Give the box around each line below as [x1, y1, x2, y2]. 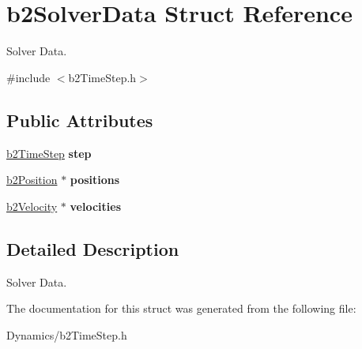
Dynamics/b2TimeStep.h [6, 326, 127, 343]
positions [70, 171, 120, 188]
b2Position [6, 171, 58, 188]
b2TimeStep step [6, 144, 92, 161]
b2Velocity [6, 197, 58, 214]
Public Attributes [6, 107, 153, 132]
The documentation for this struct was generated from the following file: [6, 300, 356, 317]
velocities [70, 197, 122, 214]
